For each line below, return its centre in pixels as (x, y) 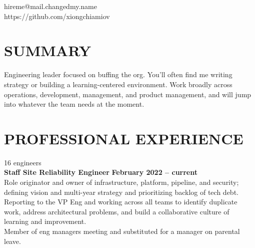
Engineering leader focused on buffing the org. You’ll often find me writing (118, 74)
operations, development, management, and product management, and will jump (128, 94)
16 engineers (23, 162)
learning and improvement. (45, 221)
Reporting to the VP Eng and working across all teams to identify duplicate (121, 202)
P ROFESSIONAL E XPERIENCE (124, 138)
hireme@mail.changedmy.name (50, 6)
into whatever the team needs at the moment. (74, 104)
